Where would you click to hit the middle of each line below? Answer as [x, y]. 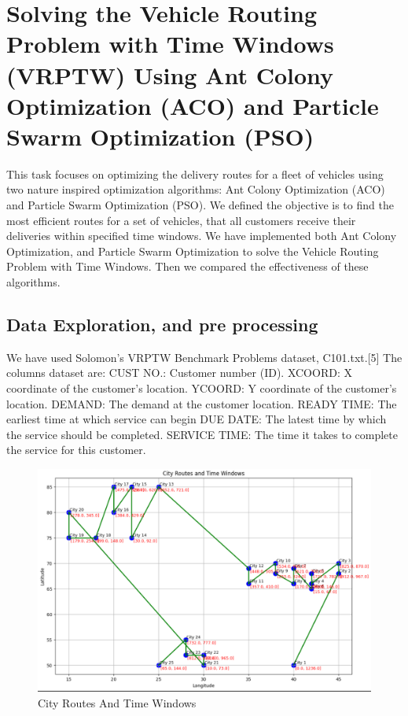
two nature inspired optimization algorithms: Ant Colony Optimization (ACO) [196, 189]
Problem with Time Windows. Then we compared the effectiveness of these [187, 266]
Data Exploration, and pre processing [162, 325]
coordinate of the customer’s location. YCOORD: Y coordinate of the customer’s [202, 388]
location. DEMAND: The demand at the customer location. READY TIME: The [202, 403]
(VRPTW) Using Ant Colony [170, 74]
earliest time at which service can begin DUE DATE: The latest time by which [197, 419]
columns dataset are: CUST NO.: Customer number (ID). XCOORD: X [179, 373]
